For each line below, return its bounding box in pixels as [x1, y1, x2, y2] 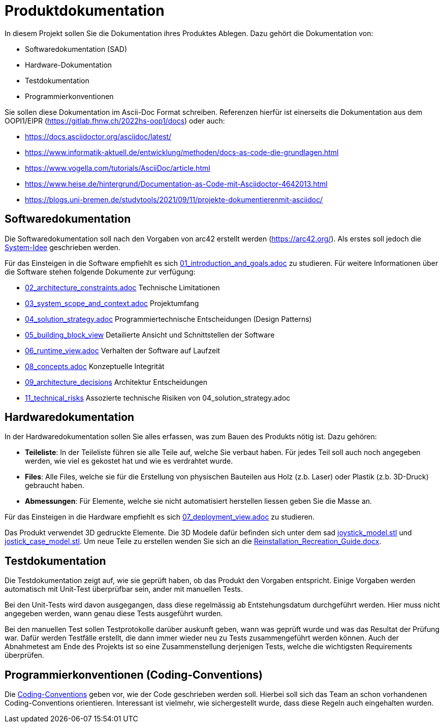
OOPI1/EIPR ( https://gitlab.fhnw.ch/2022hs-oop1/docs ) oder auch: [5, 116, 225, 125]
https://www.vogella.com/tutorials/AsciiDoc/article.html [25, 163, 210, 172]
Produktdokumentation [5, 2, 165, 19]
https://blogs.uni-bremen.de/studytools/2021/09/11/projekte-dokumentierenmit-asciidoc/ [25, 195, 323, 204]
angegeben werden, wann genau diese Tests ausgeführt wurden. [5, 609, 223, 618]
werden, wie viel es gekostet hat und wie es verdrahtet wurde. [25, 457, 233, 466]
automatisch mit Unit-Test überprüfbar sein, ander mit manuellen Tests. [5, 585, 243, 594]
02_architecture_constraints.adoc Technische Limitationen [25, 283, 220, 292]
